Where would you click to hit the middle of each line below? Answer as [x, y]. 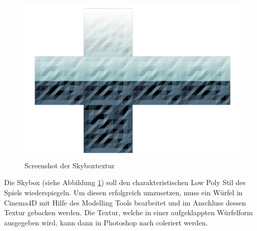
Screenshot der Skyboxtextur [70, 165]
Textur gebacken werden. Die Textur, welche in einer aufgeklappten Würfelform [128, 212]
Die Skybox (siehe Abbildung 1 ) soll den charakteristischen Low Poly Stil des [125, 182]
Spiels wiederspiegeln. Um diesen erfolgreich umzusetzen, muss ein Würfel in [123, 193]
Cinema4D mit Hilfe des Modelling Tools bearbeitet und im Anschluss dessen [125, 202]
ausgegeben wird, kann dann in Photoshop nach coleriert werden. [106, 222]
